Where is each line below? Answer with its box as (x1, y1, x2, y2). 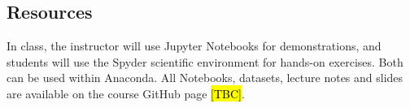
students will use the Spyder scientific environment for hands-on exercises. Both (7, 53, 403, 70)
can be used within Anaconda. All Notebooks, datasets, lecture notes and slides (7, 69, 403, 86)
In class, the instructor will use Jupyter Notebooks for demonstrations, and (7, 37, 382, 54)
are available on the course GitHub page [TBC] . (7, 84, 245, 102)
